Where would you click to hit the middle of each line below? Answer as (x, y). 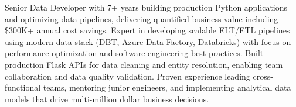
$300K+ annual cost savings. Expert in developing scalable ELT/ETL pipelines (147, 30)
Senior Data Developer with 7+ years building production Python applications (146, 7)
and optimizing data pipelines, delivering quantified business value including (142, 18)
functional (23, 87)
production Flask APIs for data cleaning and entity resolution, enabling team (144, 64)
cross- (263, 76)
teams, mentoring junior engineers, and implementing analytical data (167, 87)
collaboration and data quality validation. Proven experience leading (127, 76)
